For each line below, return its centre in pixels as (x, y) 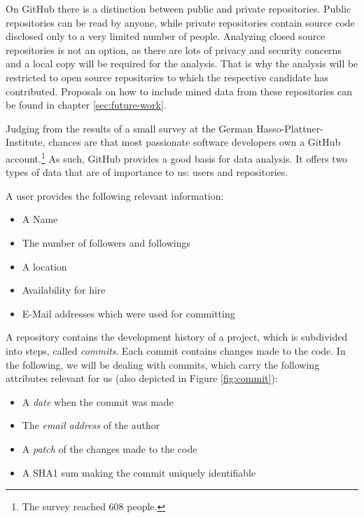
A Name (40, 219)
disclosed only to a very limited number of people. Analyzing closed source (166, 36)
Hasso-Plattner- (290, 128)
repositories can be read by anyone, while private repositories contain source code (180, 22)
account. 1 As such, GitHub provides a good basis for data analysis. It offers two (177, 157)
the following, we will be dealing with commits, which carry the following (163, 364)
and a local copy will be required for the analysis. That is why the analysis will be (182, 63)
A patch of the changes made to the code (110, 448)
